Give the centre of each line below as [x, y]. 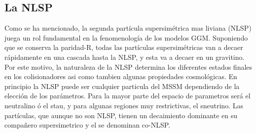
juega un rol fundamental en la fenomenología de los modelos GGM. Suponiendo [126, 37]
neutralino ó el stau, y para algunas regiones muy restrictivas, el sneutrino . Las [124, 105]
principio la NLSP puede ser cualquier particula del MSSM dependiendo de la [122, 86]
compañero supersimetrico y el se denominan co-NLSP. [87, 125]
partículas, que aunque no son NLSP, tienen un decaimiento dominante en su [121, 115]
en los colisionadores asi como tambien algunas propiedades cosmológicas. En [121, 76]
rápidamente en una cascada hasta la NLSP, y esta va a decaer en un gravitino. [125, 57]
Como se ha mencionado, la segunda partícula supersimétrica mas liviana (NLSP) [128, 28]
